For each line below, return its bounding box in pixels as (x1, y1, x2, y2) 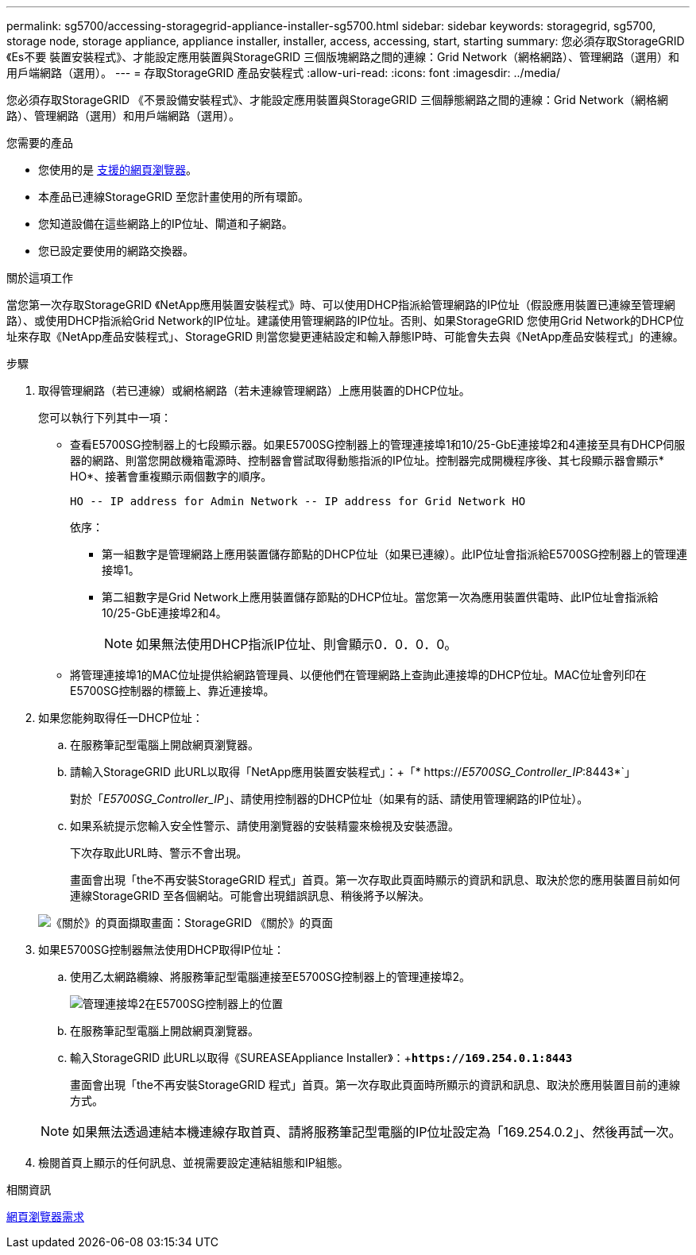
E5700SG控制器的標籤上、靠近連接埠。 (70, 684, 275, 697)
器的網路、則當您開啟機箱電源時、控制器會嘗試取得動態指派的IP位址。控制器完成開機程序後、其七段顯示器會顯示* (70, 454, 664, 467)
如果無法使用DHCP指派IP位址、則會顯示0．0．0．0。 (136, 636, 458, 652)
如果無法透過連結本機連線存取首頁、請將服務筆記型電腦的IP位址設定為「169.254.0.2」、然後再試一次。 (72, 1124, 682, 1140)
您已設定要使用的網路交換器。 (38, 244, 194, 257)
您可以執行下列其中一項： (38, 411, 172, 424)
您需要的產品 (6, 136, 73, 149)
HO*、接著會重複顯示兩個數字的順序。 (70, 469, 273, 483)
